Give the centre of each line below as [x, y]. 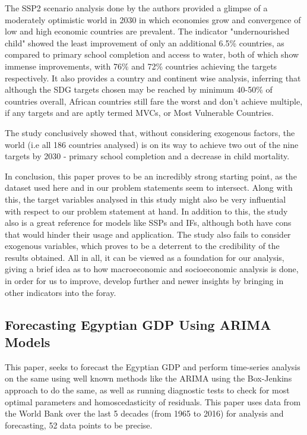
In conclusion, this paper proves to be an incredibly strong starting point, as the [151, 176]
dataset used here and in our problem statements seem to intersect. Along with [149, 187]
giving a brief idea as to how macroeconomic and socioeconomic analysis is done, [152, 269]
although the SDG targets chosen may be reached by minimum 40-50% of [139, 89]
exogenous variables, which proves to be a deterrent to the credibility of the [142, 246]
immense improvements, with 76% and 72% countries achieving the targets [141, 66]
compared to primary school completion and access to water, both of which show [152, 54]
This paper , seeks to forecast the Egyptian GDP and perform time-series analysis [153, 366]
